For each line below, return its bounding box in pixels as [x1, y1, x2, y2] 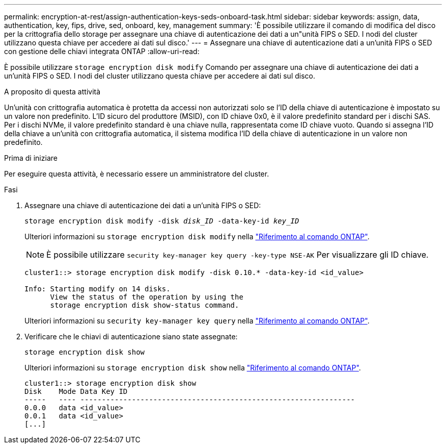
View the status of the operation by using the [50, 293, 243, 301]
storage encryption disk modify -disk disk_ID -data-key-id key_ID [24, 217, 299, 225]
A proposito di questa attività [4, 87, 101, 96]
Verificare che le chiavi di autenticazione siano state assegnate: [24, 332, 238, 341]
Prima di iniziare [4, 154, 58, 162]
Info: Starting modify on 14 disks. [24, 285, 171, 293]
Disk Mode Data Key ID [24, 387, 128, 395]
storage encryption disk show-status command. [50, 301, 239, 309]
